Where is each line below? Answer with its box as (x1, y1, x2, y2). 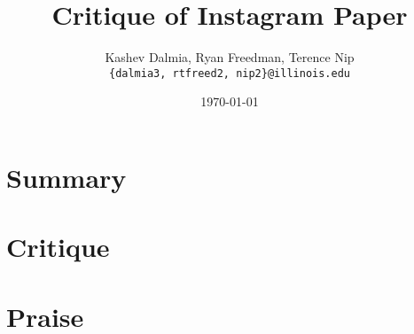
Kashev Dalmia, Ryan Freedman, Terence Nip (105, 48, 355, 66)
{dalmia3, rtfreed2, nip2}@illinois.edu (108, 66, 351, 80)
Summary (6, 159, 127, 195)
